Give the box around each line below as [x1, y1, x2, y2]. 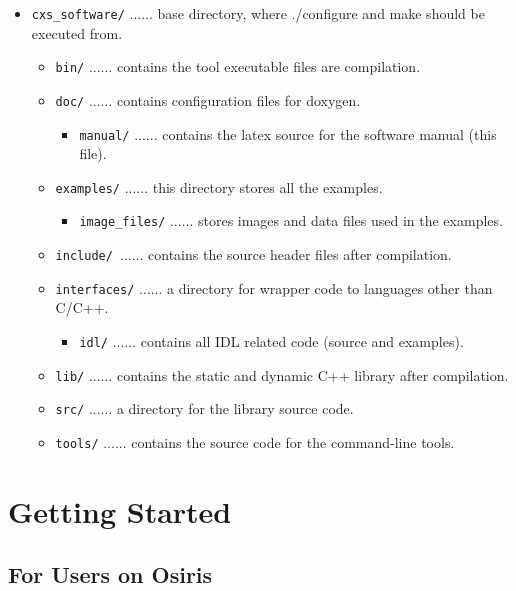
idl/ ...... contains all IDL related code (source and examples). [79, 331, 464, 352]
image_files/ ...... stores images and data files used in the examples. [79, 210, 503, 231]
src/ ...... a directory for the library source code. [55, 398, 354, 419]
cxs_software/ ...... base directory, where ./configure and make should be [31, 3, 485, 23]
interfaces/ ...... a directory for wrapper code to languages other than [55, 277, 493, 298]
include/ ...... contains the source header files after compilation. [55, 244, 452, 265]
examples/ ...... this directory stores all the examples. [55, 176, 383, 197]
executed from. [31, 22, 123, 43]
